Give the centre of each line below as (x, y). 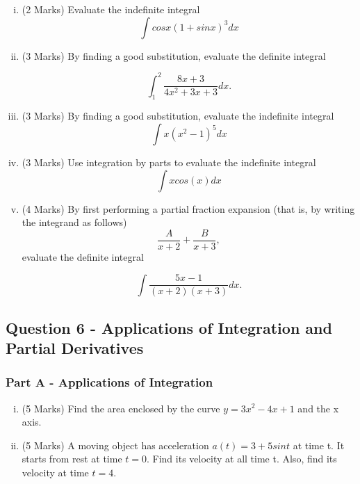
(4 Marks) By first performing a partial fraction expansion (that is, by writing (188, 208)
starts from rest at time (72, 459)
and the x (318, 408)
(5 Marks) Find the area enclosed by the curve (121, 408)
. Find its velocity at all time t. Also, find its (242, 459)
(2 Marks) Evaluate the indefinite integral (111, 9)
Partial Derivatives (75, 347)
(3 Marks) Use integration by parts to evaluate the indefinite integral (169, 162)
